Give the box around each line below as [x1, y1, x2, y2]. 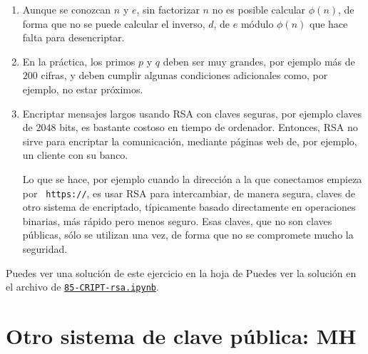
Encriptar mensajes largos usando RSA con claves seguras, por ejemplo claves [22, 105, 362, 120]
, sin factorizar [136, 2, 200, 16]
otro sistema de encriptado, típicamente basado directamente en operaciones [22, 199, 356, 214]
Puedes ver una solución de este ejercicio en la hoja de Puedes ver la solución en [6, 265, 357, 280]
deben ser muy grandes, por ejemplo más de [163, 53, 355, 68]
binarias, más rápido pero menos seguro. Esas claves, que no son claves [22, 213, 332, 228]
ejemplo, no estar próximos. [22, 81, 143, 96]
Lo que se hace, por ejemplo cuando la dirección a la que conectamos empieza [22, 171, 362, 186]
